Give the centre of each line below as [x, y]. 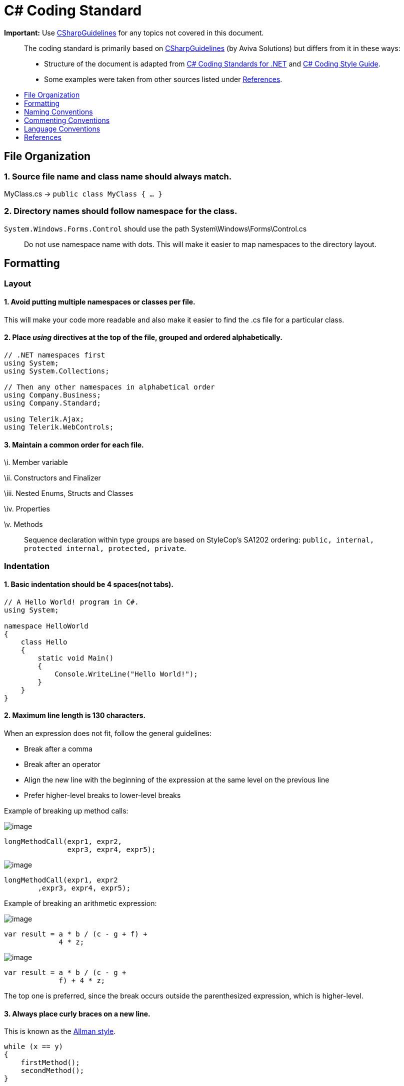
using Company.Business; [52, 395]
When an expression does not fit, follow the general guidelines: [108, 733]
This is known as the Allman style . [60, 1031]
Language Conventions [62, 128]
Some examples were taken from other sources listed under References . [163, 79]
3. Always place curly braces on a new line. [77, 1013]
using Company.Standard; [52, 403]
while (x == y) [34, 1047]
